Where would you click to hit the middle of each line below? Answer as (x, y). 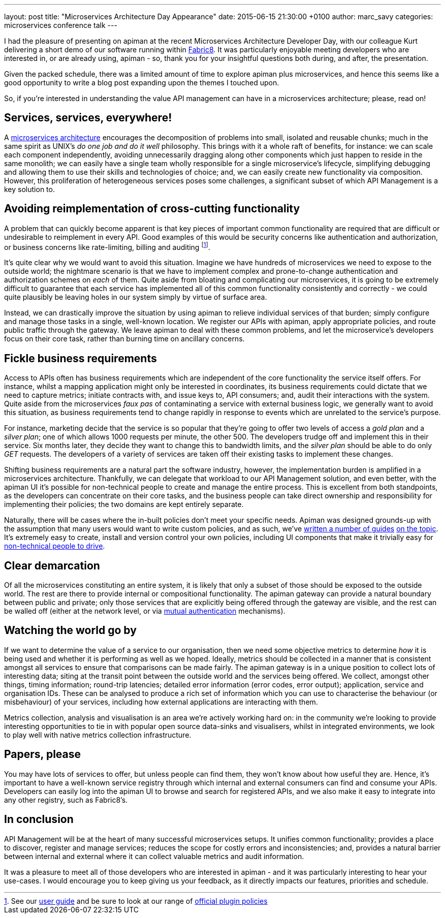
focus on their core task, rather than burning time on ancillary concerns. (124, 339)
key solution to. (29, 189)
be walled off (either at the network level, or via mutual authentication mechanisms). (145, 611)
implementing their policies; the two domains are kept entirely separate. (124, 504)
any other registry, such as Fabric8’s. (66, 800)
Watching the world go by (70, 630)
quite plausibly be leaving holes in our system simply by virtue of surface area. (136, 297)
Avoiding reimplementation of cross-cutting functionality (152, 209)
